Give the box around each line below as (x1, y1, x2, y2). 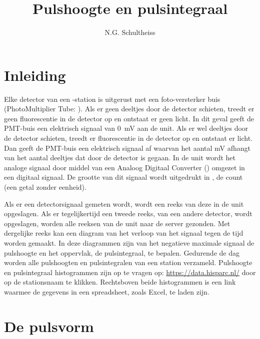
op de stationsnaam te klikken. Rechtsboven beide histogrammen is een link (4, 277, 236, 287)
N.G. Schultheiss (104, 27, 155, 37)
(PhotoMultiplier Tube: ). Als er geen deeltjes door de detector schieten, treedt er (4, 103, 254, 114)
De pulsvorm (4, 316, 94, 336)
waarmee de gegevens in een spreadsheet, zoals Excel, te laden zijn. (4, 286, 209, 297)
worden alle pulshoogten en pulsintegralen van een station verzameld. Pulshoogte (4, 257, 252, 268)
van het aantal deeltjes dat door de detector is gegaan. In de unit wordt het (4, 152, 236, 163)
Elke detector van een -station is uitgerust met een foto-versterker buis (4, 93, 220, 104)
